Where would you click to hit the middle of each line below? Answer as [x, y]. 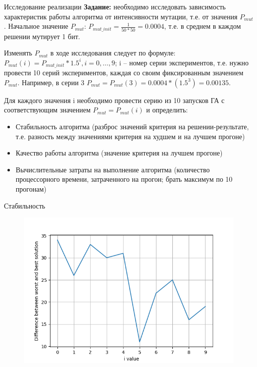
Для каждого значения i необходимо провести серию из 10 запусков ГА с [114, 100]
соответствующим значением [47, 110]
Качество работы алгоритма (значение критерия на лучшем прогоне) [119, 153]
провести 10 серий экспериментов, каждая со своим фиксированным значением [124, 73]
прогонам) [31, 189]
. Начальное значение [36, 26]
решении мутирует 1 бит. [42, 36]
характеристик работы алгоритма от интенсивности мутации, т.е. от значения [121, 16]
